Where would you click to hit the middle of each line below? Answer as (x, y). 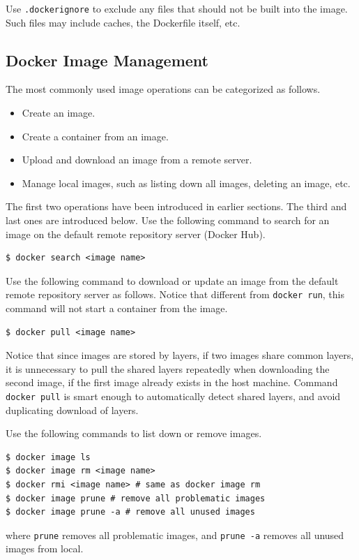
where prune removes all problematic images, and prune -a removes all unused (175, 535)
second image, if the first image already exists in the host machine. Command (172, 382)
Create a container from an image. (95, 136)
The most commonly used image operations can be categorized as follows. (163, 89)
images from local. (45, 548)
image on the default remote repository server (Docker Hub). (136, 234)
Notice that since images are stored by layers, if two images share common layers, (180, 355)
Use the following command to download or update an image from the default (172, 280)
